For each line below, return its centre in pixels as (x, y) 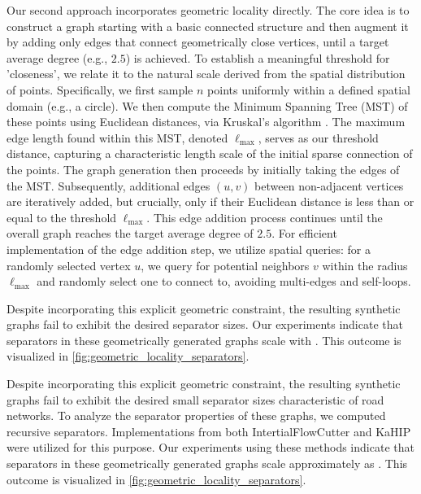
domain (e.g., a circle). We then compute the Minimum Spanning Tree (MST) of (207, 105)
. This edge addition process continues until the (265, 217)
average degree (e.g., (57, 57)
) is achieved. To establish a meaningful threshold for (258, 57)
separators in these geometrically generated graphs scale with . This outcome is (204, 340)
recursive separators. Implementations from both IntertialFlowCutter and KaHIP (209, 431)
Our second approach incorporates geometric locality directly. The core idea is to (208, 10)
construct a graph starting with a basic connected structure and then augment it (208, 26)
